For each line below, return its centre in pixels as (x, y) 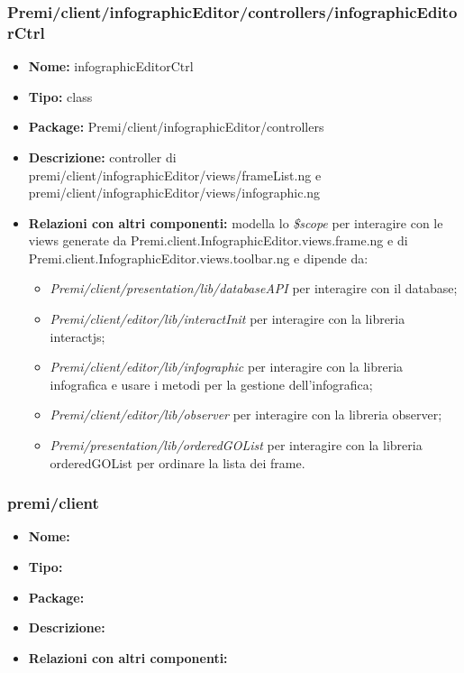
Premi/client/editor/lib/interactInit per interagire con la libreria (227, 319)
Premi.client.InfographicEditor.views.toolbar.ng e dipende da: (198, 258)
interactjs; (77, 336)
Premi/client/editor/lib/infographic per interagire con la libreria (227, 367)
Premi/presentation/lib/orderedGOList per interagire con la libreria (236, 445)
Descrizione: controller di (102, 157)
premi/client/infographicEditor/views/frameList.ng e (175, 175)
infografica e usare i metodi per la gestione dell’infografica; (211, 384)
